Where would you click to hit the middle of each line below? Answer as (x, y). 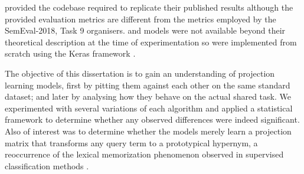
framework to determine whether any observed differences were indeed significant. (152, 119)
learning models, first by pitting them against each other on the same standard (148, 85)
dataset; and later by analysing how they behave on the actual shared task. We (148, 96)
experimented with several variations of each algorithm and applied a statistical (149, 108)
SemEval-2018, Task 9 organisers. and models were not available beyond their (145, 30)
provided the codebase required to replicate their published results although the (149, 7)
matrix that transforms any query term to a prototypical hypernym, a (131, 142)
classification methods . (47, 165)
